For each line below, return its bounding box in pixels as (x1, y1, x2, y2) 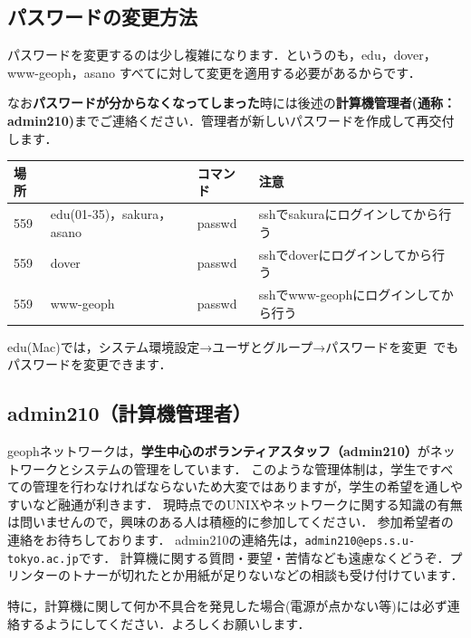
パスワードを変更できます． (7, 355, 172, 374)
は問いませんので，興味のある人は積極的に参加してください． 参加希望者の (7, 512, 454, 531)
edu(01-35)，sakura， (50, 205, 172, 224)
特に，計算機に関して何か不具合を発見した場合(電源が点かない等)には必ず (7, 595, 447, 614)
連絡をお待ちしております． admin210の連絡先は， (7, 530, 305, 549)
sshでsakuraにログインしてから (258, 205, 439, 224)
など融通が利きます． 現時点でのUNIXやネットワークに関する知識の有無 (32, 494, 463, 513)
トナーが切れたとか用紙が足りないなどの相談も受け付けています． (70, 566, 464, 585)
